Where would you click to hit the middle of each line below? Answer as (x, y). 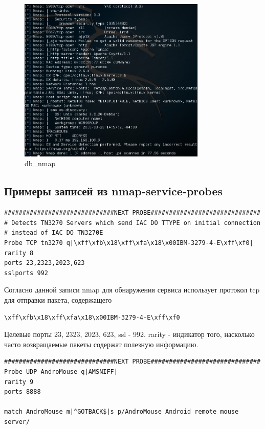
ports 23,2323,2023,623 (45, 263)
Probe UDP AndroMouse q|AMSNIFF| (61, 372)
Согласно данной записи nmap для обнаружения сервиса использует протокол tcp (132, 290)
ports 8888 (23, 392)
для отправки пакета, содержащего (58, 300)
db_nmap (40, 163)
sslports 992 (26, 273)
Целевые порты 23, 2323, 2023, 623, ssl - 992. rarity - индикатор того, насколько (129, 334)
